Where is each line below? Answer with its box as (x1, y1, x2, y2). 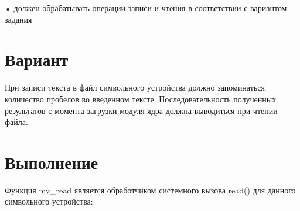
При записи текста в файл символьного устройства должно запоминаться (5, 81, 265, 94)
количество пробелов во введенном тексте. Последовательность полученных (5, 92, 277, 105)
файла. (5, 116, 28, 128)
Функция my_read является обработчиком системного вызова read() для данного (5, 184, 296, 196)
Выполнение (5, 150, 98, 174)
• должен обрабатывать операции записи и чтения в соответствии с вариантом (5, 2, 287, 13)
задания (5, 13, 32, 25)
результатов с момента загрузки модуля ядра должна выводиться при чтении (5, 104, 278, 116)
